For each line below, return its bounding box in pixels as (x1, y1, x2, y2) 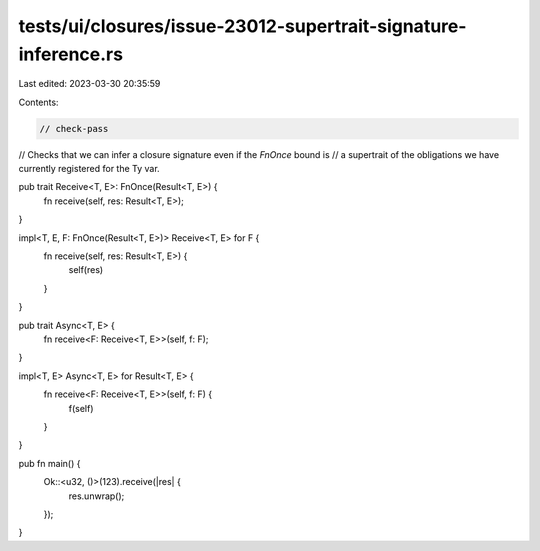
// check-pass (39, 123, 109, 134)
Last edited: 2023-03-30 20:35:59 (18, 78, 161, 90)
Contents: (18, 96, 59, 108)
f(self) (68, 402, 94, 414)
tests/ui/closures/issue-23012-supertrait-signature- (18, 15, 467, 37)
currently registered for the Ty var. (18, 163, 160, 175)
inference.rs (18, 43, 124, 65)
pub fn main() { (18, 457, 81, 469)
